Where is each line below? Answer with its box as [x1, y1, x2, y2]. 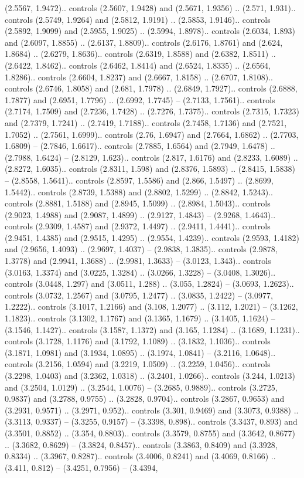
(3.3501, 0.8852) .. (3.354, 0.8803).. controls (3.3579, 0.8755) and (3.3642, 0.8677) [5, 426, 295, 439]
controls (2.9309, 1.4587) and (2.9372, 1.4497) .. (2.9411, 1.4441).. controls [5, 220, 271, 232]
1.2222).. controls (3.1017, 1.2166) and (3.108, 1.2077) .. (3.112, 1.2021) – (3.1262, [5, 300, 298, 313]
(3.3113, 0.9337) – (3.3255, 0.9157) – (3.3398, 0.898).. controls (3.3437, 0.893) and [5, 415, 298, 428]
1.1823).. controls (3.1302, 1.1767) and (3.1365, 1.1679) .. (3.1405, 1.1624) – [5, 312, 275, 324]
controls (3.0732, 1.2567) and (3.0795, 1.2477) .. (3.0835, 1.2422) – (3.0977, [5, 289, 273, 301]
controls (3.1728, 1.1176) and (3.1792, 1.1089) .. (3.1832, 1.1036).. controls [5, 335, 271, 347]
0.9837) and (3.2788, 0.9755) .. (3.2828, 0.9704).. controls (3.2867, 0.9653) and [5, 392, 285, 405]
